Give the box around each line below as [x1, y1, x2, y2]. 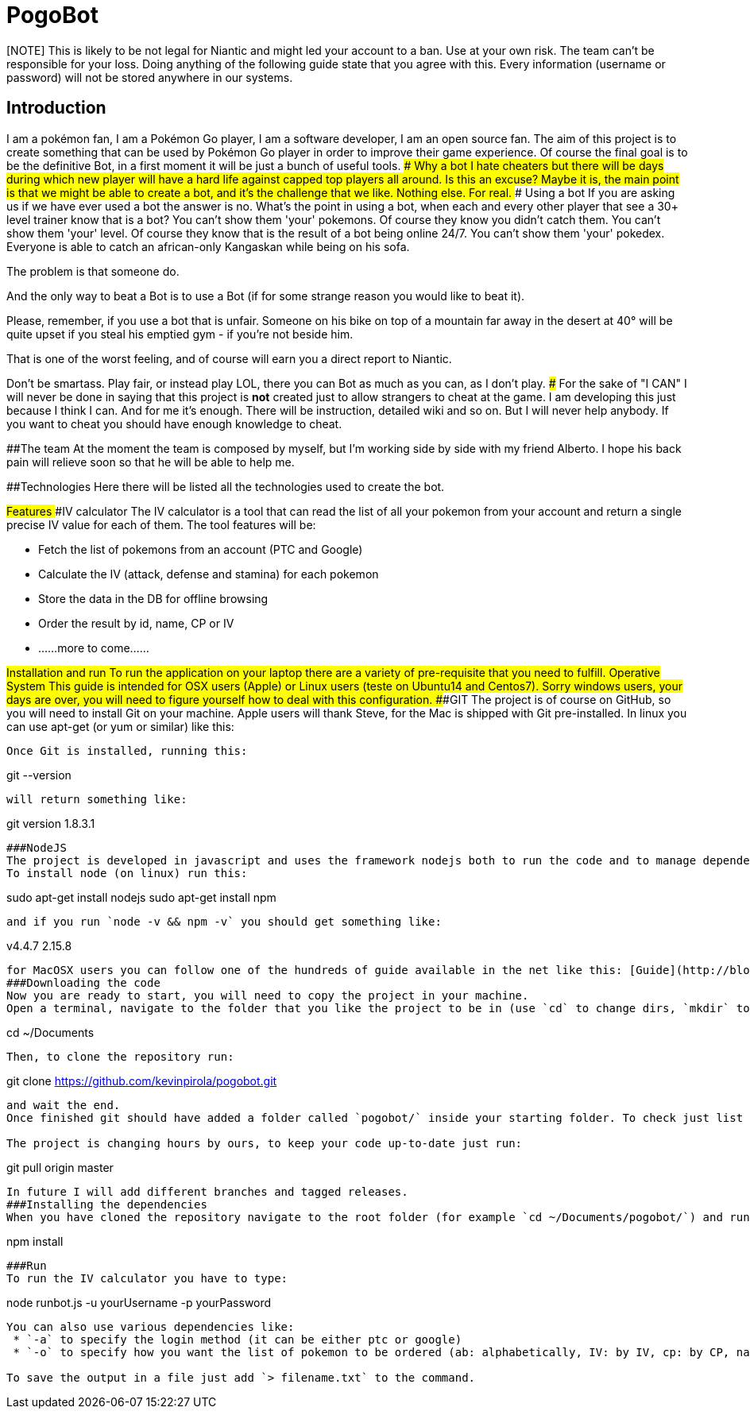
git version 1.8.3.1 [6, 816, 95, 830]
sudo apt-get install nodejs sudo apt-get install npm [6, 890, 276, 904]
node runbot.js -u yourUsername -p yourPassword [6, 1295, 272, 1309]
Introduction [6, 98, 106, 118]
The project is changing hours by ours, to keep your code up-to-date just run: [6, 1136, 523, 1150]
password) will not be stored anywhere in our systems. [6, 70, 293, 84]
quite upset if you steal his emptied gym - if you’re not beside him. [6, 327, 354, 341]
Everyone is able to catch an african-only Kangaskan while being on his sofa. [6, 239, 410, 253]
